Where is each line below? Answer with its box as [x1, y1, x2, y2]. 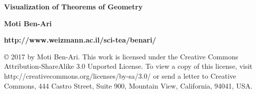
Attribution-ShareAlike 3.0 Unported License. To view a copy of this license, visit [4, 61, 253, 71]
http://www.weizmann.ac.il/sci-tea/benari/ [4, 35, 156, 45]
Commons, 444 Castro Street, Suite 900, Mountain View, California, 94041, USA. [4, 80, 253, 91]
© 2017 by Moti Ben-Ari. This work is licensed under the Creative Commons [4, 51, 239, 61]
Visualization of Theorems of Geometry [4, 1, 143, 11]
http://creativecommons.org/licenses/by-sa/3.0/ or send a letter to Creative [4, 70, 237, 81]
